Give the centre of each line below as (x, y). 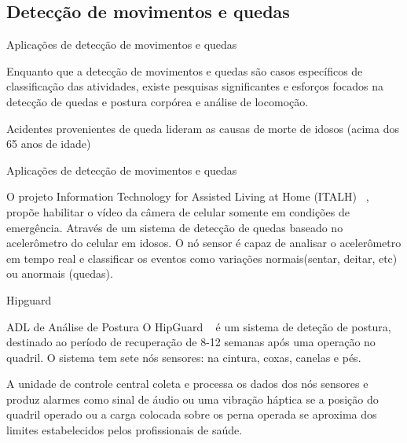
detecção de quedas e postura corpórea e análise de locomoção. (158, 101)
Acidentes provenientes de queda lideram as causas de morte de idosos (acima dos (203, 128)
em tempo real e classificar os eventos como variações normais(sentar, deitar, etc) (202, 258)
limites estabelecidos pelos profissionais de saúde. (125, 430)
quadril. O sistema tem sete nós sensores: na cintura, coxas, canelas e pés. (184, 357)
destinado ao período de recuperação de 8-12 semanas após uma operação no (191, 342)
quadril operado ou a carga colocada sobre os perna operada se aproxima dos (192, 414)
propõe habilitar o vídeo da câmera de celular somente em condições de (178, 211)
